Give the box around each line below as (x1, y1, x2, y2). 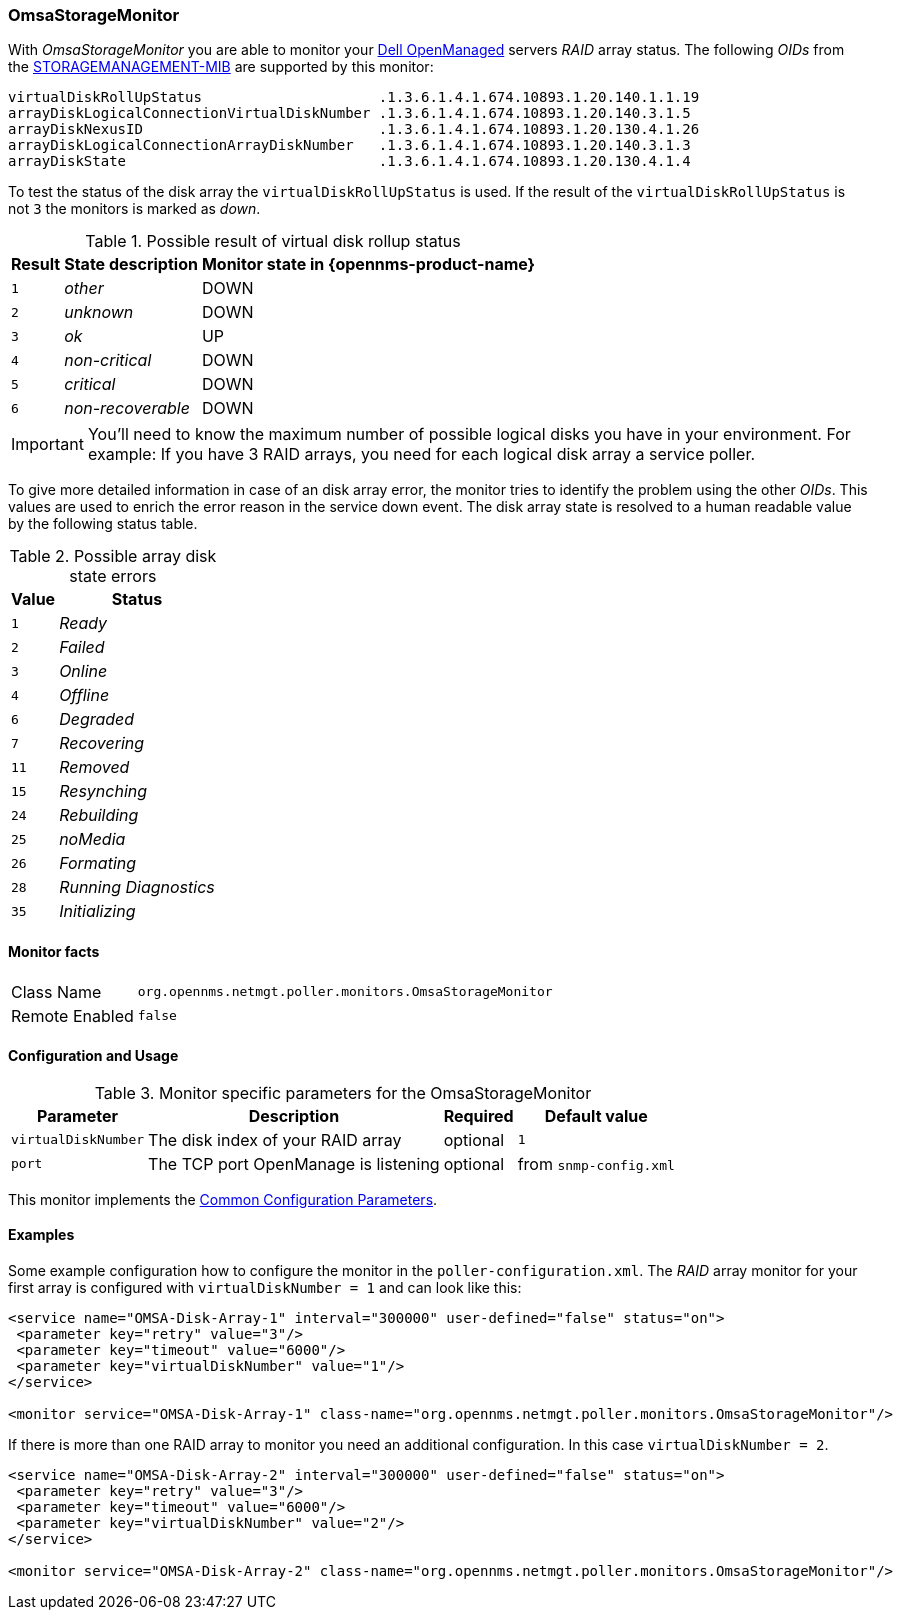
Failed (59, 637, 105, 658)
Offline (59, 685, 110, 706)
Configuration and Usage (8, 1047, 179, 1065)
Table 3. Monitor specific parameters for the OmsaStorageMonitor (94, 1082, 592, 1103)
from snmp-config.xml (517, 1153, 675, 1174)
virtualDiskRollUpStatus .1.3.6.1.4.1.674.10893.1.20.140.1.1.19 (8, 89, 700, 106)
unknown (64, 302, 134, 323)
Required (443, 1105, 514, 1126)
